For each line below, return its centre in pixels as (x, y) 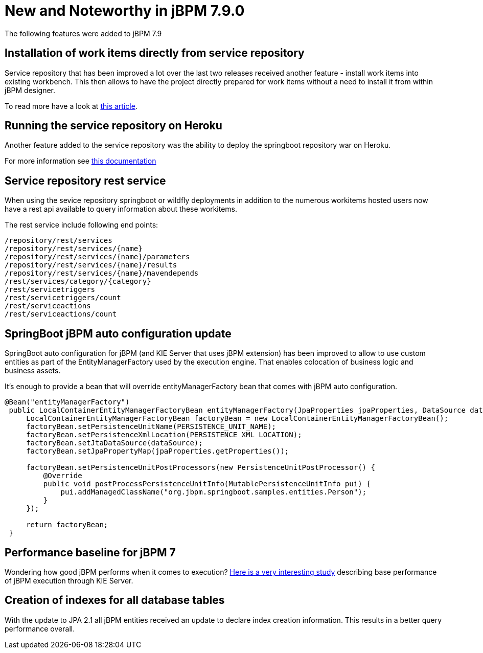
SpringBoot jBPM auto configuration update (118, 333)
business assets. (33, 371)
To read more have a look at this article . (71, 106)
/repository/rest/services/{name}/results (91, 265)
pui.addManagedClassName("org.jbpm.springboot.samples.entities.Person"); (214, 492)
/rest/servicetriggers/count (63, 298)
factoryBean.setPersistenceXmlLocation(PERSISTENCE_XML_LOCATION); (164, 435)
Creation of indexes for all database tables (115, 600)
